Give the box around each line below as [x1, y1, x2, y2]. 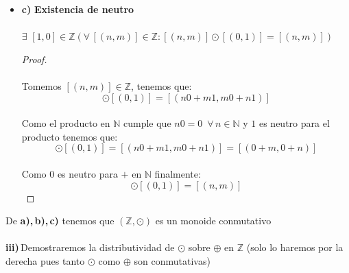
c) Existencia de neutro [21, 2, 134, 16]
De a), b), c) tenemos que [5, 213, 115, 228]
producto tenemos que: [21, 129, 118, 143]
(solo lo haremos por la [246, 240, 344, 254]
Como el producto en [21, 116, 110, 130]
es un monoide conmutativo [155, 213, 272, 228]
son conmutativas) [134, 253, 210, 268]
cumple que [123, 116, 171, 130]
